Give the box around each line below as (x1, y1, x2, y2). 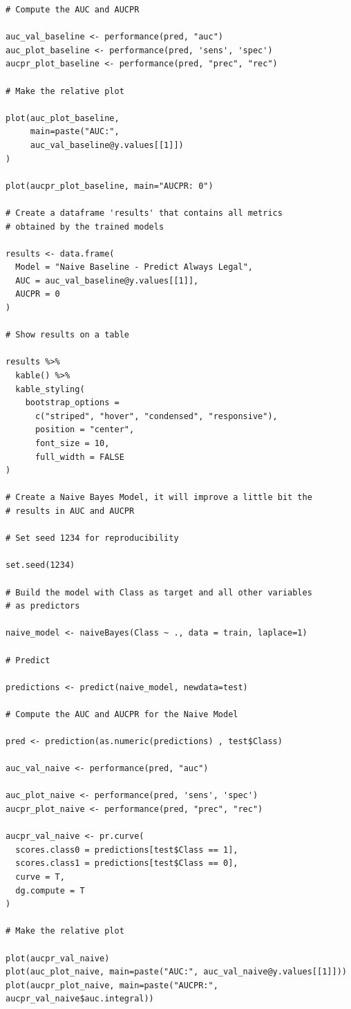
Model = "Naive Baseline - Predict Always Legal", (15, 262, 253, 272)
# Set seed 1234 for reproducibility (6, 533, 179, 544)
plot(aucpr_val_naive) (6, 953, 110, 963)
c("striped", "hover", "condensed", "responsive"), (35, 411, 278, 421)
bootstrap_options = (25, 398, 120, 408)
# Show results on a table (6, 330, 129, 340)
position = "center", (35, 425, 135, 435)
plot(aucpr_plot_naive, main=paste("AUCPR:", (6, 980, 218, 990)
